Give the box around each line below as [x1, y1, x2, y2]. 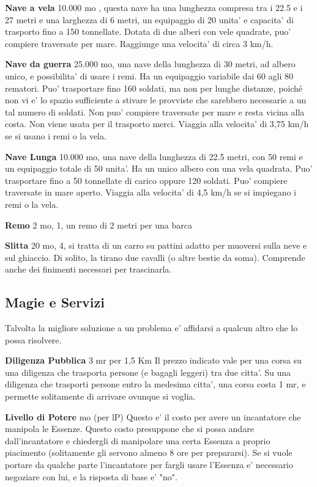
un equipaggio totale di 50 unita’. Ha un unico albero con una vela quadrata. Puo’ [5, 162, 313, 175]
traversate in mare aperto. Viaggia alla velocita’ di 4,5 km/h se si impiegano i [5, 186, 296, 199]
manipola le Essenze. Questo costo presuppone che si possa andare [5, 422, 254, 435]
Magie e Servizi [5, 293, 105, 312]
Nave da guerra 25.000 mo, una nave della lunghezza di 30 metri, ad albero [5, 57, 296, 70]
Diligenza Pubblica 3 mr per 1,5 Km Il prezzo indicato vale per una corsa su [5, 354, 302, 367]
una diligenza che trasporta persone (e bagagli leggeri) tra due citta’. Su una [5, 365, 291, 378]
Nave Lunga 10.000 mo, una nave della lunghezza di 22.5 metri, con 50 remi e [5, 150, 303, 163]
